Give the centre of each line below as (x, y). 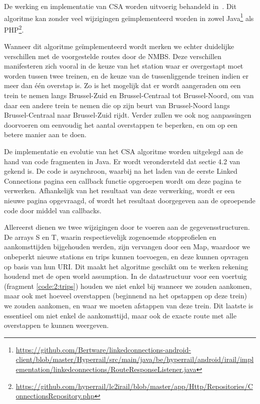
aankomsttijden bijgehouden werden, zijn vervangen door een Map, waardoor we (127, 247)
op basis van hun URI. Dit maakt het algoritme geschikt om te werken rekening (126, 266)
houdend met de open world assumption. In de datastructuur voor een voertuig (125, 276)
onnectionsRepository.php (55, 396)
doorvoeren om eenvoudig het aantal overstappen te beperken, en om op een (121, 124)
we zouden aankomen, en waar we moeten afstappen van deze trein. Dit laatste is (129, 305)
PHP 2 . (14, 29)
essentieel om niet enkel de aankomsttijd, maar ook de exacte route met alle (120, 315)
